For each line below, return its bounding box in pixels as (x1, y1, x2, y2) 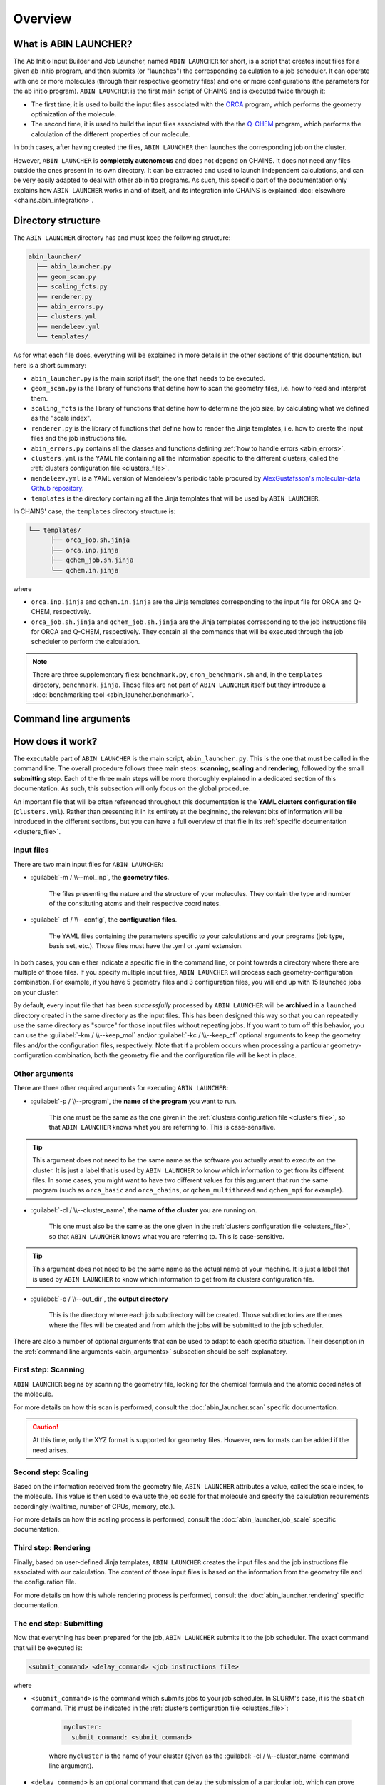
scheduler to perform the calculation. (31, 638, 140, 646)
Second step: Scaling (13, 1467, 89, 1477)
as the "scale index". (31, 414, 92, 423)
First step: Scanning (13, 1364, 85, 1374)
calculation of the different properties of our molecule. (31, 129, 190, 139)
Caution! (32, 1422, 59, 1431)
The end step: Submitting (13, 1618, 103, 1628)
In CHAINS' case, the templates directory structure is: (13, 507, 176, 516)
